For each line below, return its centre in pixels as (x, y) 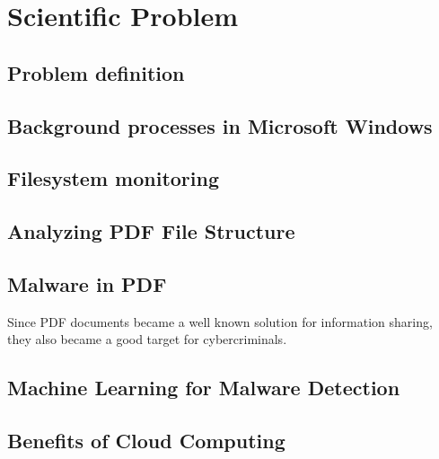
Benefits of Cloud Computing (146, 441)
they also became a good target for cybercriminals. (147, 339)
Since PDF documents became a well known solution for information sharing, (220, 321)
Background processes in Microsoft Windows (220, 125)
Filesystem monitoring (114, 178)
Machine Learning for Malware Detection (204, 388)
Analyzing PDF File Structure (151, 231)
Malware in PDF (87, 283)
